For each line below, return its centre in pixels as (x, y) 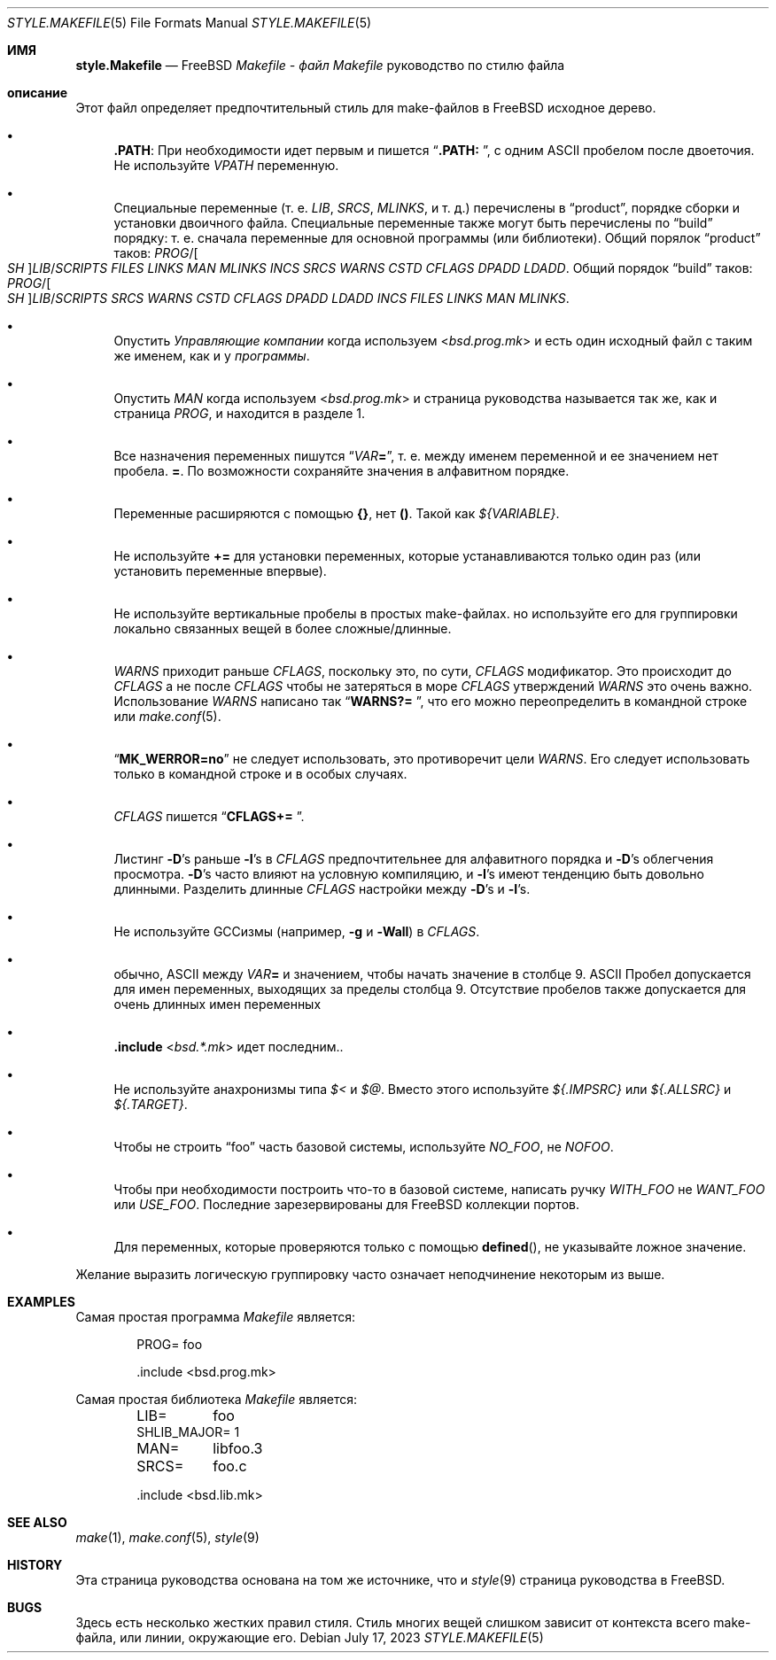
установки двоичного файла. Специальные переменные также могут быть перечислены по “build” (413, 223)
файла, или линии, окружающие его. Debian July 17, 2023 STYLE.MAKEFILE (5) (310, 1637)
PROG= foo (170, 1344)
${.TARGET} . (151, 1104)
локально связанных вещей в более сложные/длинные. (283, 628)
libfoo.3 (238, 1448)
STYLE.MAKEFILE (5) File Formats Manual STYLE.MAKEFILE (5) (190, 23)
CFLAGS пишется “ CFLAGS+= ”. (209, 816)
